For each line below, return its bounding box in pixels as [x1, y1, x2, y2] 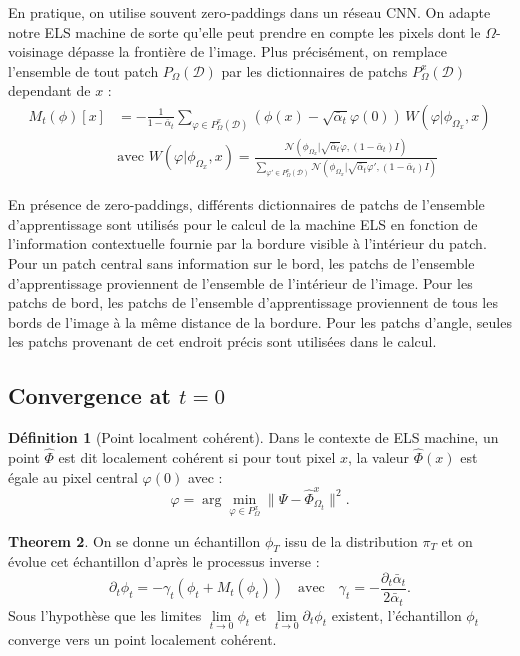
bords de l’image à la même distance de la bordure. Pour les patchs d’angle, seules [8, 311, 512, 332]
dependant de [8, 80, 91, 101]
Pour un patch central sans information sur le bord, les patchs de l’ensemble [8, 252, 475, 273]
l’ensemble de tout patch [8, 60, 159, 81]
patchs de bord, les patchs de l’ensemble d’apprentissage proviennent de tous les [8, 292, 498, 313]
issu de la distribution [284, 530, 418, 551]
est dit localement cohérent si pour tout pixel [58, 446, 336, 467]
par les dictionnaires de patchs [221, 60, 408, 81]
